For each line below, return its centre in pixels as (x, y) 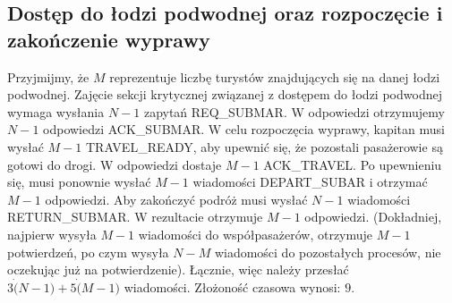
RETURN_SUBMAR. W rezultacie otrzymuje (135, 217)
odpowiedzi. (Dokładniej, (373, 217)
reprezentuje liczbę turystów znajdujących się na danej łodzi (275, 76)
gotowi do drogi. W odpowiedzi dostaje (115, 164)
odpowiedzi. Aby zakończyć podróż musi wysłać (176, 199)
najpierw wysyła (52, 234)
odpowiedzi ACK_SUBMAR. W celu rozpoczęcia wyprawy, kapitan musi (244, 129)
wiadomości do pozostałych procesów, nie (328, 252)
